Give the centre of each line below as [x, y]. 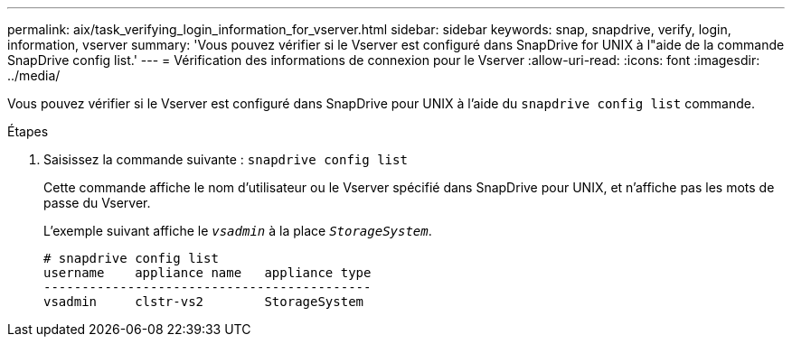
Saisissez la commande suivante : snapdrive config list [226, 159]
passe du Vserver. [97, 203]
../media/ [34, 75]
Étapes [28, 131]
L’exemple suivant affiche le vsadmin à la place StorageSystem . [238, 231]
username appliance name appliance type [207, 273]
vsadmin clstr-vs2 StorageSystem [204, 302]
